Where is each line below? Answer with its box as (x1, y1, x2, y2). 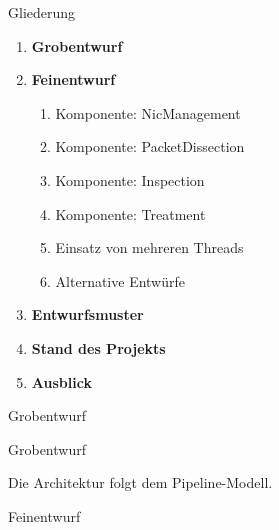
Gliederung (8, 2, 76, 22)
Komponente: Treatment (55, 203, 206, 224)
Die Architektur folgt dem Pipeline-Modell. (8, 472, 273, 493)
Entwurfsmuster (31, 304, 144, 325)
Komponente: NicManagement (55, 102, 241, 123)
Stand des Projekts (31, 337, 166, 358)
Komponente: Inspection (55, 169, 205, 190)
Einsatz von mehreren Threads (55, 237, 244, 258)
